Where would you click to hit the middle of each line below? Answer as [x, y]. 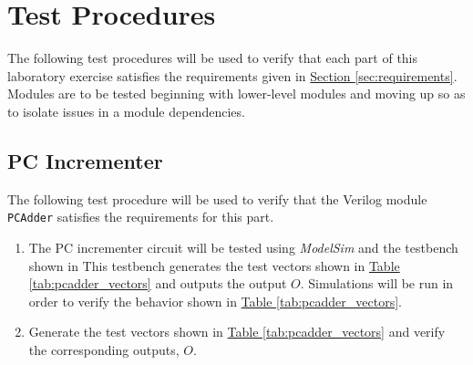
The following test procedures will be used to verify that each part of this [213, 58]
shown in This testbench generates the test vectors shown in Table [214, 265]
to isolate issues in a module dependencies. [126, 111]
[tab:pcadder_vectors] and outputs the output [158, 283]
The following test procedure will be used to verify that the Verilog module [217, 198]
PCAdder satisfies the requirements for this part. [141, 217]
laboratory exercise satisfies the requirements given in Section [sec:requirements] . [232, 75]
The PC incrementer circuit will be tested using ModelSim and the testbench [243, 247]
